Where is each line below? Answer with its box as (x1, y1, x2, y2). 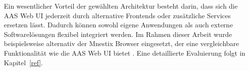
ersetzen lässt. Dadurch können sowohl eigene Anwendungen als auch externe (4, 20, 233, 30)
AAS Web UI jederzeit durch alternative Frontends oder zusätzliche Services (4, 10, 231, 20)
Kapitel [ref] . (4, 57, 43, 67)
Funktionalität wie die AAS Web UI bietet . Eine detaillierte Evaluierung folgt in (4, 47, 246, 58)
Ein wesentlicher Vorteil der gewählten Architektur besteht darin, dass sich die (4, 1, 238, 11)
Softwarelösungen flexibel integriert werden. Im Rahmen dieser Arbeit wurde (4, 29, 232, 39)
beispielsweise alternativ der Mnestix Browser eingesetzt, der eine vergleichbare (4, 38, 239, 48)
